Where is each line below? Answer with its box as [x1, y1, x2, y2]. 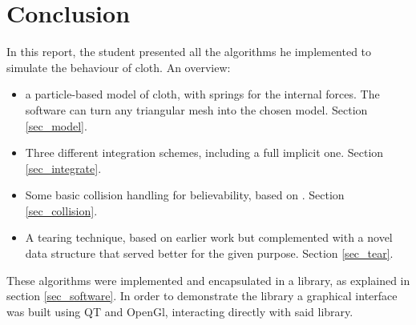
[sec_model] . [25, 117, 87, 134]
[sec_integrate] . [25, 159, 102, 176]
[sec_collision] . [25, 202, 98, 219]
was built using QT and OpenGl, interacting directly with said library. [6, 303, 353, 319]
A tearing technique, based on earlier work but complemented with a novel [25, 229, 393, 246]
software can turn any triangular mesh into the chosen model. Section [25, 101, 368, 118]
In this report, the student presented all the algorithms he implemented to [6, 43, 372, 60]
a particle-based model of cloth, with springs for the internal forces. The [25, 86, 380, 102]
